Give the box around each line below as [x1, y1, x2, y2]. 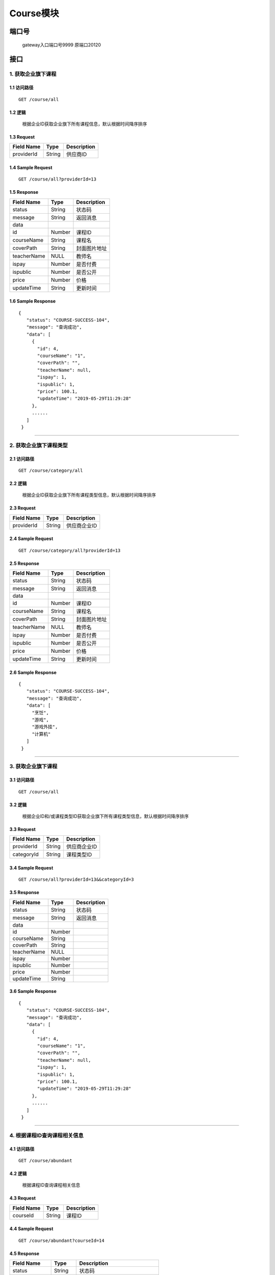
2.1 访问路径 [9, 455, 35, 462]
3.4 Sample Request [9, 864, 53, 871]
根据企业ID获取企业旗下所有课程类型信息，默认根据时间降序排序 [22, 492, 156, 498]
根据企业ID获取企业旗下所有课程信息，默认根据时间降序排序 [22, 120, 147, 127]
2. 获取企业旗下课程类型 [9, 442, 68, 449]
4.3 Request [9, 1195, 36, 1201]
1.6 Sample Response [9, 298, 56, 304]
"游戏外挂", [32, 724, 58, 730]
